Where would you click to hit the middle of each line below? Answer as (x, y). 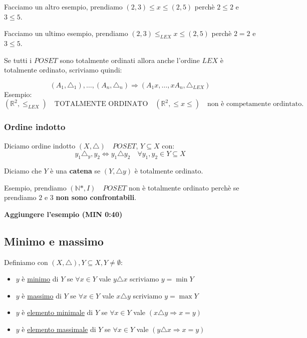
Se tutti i (18, 60)
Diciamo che (23, 170)
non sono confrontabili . (96, 197)
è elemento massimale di (59, 329)
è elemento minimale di (57, 312)
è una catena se (75, 170)
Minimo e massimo (54, 241)
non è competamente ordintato (254, 104)
